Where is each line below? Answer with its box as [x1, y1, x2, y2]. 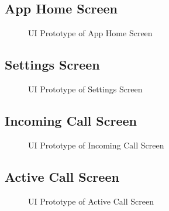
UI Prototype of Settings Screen [28, 83, 143, 95]
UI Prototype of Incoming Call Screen [28, 139, 164, 151]
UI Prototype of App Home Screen [28, 27, 153, 39]
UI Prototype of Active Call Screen [28, 195, 154, 207]
